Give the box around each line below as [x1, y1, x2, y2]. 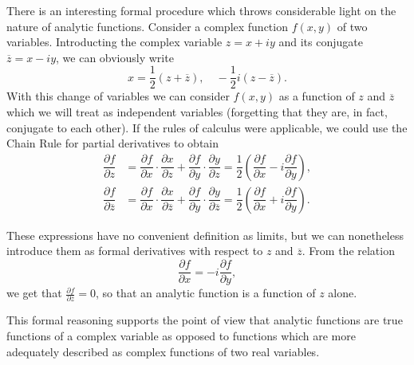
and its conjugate [278, 33, 363, 50]
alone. [328, 285, 357, 301]
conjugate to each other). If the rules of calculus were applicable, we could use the [6, 119, 408, 135]
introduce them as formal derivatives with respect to [6, 242, 263, 259]
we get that [6, 285, 62, 301]
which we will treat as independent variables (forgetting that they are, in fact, [6, 104, 388, 120]
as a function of [278, 88, 355, 104]
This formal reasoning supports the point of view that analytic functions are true [6, 312, 403, 328]
